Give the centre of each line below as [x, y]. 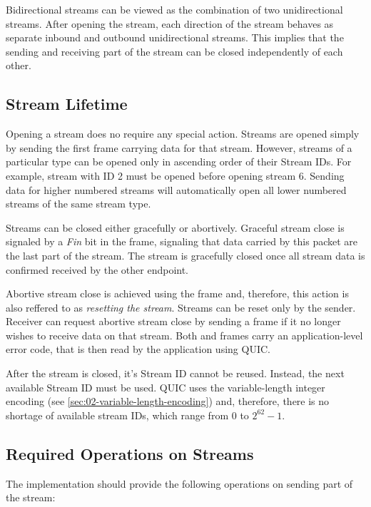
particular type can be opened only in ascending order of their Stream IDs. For [179, 162]
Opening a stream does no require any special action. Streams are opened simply [183, 134]
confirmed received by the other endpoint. [97, 269]
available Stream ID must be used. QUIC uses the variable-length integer [166, 387]
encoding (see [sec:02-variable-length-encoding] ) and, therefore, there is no [168, 401]
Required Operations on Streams [130, 453]
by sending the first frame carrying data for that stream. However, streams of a [179, 147]
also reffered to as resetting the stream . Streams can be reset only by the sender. [181, 307]
